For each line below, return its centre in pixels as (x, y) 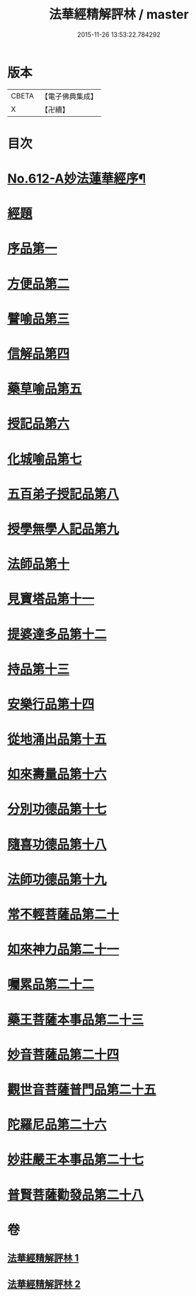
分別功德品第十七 (57, 810)
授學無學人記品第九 (63, 529)
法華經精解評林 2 (44, 1285)
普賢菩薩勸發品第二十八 (76, 1195)
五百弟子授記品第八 (63, 494)
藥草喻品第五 (45, 389)
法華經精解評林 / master (119, 15)
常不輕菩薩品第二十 (63, 915)
